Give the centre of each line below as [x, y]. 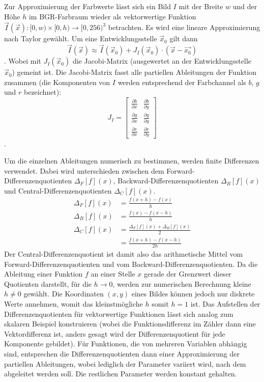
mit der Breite [201, 6]
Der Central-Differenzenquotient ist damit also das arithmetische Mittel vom [124, 254]
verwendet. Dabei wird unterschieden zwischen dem [84, 170]
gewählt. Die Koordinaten [64, 294]
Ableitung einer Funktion [43, 274]
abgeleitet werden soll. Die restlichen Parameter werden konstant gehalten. [121, 374]
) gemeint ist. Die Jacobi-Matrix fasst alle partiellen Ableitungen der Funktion [134, 72]
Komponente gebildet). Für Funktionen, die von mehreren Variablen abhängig [126, 344]
